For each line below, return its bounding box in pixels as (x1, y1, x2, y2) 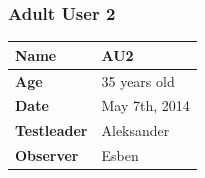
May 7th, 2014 (101, 95, 190, 116)
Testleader (15, 120, 88, 141)
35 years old (101, 70, 175, 91)
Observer (15, 145, 79, 166)
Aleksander (101, 120, 170, 141)
